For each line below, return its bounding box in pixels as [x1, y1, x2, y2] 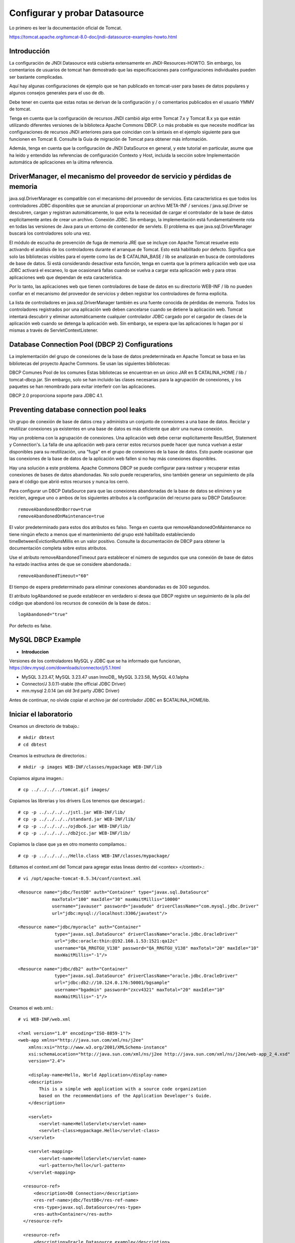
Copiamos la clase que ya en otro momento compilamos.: [9, 841, 127, 847]
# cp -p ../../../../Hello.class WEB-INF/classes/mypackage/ [18, 853, 170, 859]
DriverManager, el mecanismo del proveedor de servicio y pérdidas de [9, 172, 231, 180]
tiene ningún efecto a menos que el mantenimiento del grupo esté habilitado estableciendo [9, 531, 196, 537]
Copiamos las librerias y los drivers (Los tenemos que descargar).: [9, 798, 145, 804]
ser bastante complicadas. [9, 74, 64, 80]
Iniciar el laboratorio [9, 710, 73, 718]
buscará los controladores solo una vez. [9, 230, 91, 236]
